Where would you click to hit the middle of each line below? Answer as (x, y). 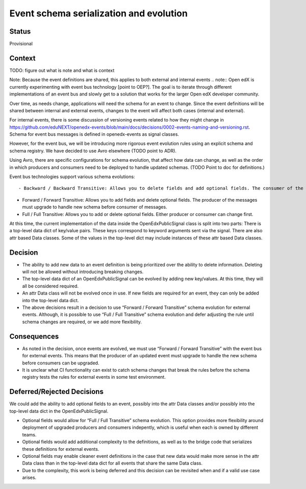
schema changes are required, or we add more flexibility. (82, 322)
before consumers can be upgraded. (61, 363)
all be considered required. (50, 286)
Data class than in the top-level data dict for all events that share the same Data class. (112, 463)
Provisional (21, 44)
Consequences (34, 336)
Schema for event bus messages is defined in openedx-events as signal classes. (94, 134)
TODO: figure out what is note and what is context (62, 70)
